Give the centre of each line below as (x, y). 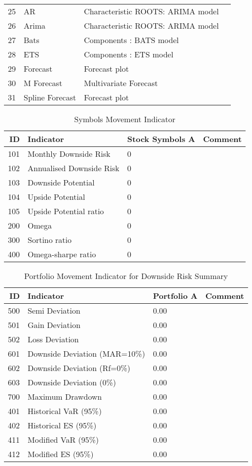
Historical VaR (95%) (65, 411)
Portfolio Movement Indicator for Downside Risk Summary (126, 276)
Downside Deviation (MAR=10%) (87, 353)
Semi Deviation (54, 310)
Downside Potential (61, 182)
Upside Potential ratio (66, 211)
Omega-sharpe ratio (62, 254)
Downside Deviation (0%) (72, 382)
